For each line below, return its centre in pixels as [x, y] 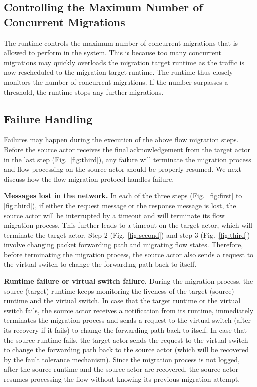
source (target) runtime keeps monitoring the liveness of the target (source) [119, 290]
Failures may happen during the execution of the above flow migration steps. [121, 140]
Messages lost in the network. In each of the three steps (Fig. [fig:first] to [123, 195]
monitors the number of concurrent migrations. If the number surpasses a [116, 82]
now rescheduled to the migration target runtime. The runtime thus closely [119, 72]
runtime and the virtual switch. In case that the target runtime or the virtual [122, 300]
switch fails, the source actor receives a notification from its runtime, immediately [129, 310]
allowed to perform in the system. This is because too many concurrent [113, 53]
